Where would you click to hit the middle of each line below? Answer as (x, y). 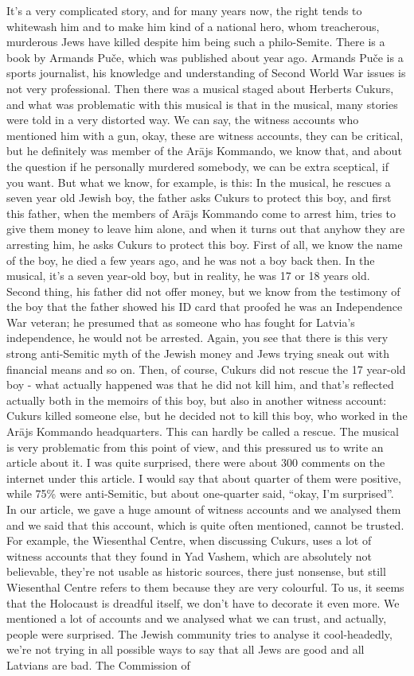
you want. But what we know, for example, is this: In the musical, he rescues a (199, 182)
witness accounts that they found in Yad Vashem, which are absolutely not (189, 556)
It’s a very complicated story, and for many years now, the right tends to (184, 10)
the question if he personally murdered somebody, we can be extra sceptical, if (197, 166)
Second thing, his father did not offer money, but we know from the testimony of (203, 291)
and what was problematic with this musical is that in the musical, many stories (202, 104)
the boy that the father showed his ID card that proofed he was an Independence (205, 307)
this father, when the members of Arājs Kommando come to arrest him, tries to (201, 213)
